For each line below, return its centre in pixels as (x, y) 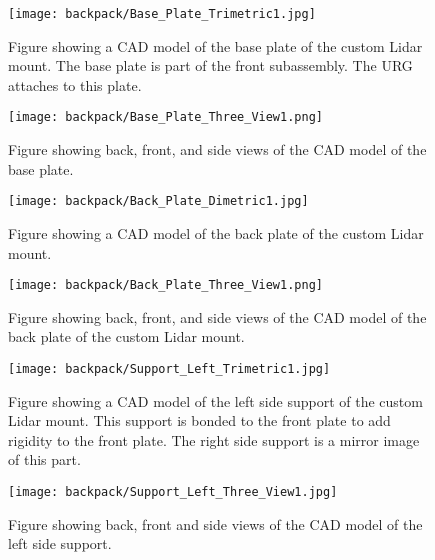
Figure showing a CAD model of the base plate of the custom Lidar (215, 45)
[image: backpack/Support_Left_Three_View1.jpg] (173, 492)
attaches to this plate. (75, 84)
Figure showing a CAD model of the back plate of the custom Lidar (216, 232)
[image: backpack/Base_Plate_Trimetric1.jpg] (162, 14)
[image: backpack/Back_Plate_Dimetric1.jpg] (158, 201)
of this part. (44, 459)
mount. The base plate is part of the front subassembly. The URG (210, 65)
